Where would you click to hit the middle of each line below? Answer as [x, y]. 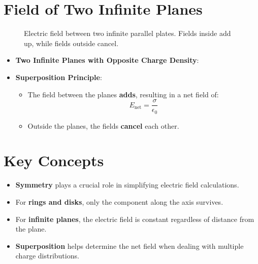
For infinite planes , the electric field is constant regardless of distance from [135, 219]
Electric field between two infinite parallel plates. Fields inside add [127, 33]
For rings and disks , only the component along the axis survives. [119, 201]
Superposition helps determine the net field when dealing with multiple [130, 246]
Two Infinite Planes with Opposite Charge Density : [107, 60]
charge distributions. [47, 256]
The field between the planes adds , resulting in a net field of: [123, 94]
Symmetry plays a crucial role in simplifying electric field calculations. [127, 185]
